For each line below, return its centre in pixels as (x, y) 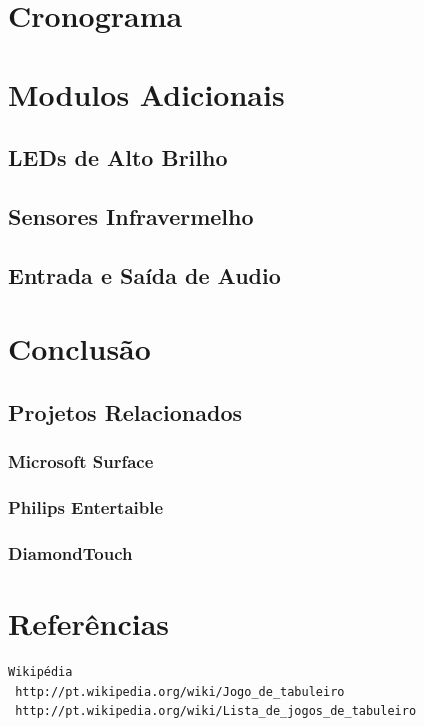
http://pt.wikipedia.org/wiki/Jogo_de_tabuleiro (180, 691)
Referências (89, 622)
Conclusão (79, 348)
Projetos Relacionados (125, 411)
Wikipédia (40, 671)
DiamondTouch (70, 552)
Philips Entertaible (86, 507)
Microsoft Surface (81, 461)
